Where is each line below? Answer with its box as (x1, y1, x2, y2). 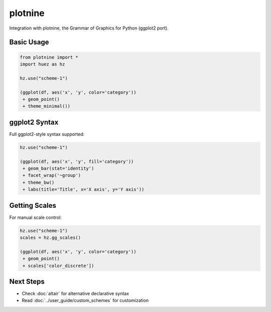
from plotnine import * (20, 54, 79, 60)
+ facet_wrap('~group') (23, 173, 81, 178)
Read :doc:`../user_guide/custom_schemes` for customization (22, 297, 149, 303)
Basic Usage (9, 38, 49, 47)
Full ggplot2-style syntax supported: (9, 131, 85, 137)
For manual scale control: (9, 214, 62, 220)
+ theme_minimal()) (23, 103, 70, 109)
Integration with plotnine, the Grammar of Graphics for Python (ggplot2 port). (9, 25, 169, 31)
